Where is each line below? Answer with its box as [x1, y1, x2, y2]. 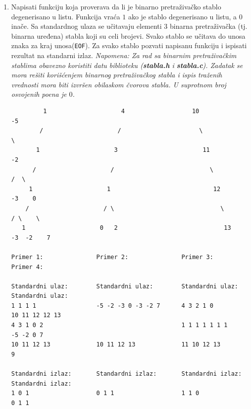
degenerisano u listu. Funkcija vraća [11, 11, 120, 21]
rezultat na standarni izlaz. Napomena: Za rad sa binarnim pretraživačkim [11, 50, 237, 61]
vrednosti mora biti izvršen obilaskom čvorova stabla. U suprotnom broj [11, 79, 226, 89]
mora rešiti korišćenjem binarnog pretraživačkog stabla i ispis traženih [11, 69, 222, 80]
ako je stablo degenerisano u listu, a [128, 11, 237, 21]
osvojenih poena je [11, 89, 67, 99]
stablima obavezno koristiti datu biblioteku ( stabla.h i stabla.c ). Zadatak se [11, 60, 243, 70]
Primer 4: [11, 263, 44, 271]
